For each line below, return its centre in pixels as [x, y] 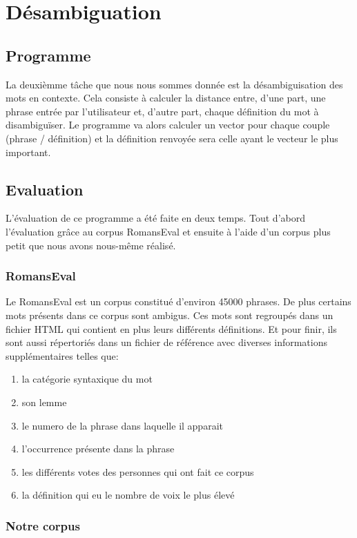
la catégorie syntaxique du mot [87, 379]
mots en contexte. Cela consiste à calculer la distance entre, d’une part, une [166, 98]
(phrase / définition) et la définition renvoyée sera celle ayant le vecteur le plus [172, 138]
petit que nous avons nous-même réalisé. [91, 245]
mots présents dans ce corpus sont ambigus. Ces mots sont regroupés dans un [170, 315]
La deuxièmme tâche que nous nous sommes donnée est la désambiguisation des [174, 84]
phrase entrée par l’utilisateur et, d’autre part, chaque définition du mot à [162, 111]
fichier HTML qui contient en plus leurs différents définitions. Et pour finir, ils [171, 328]
